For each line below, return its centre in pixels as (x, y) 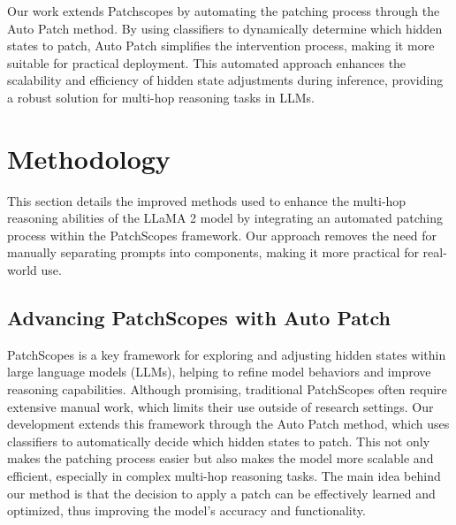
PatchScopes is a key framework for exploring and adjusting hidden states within (227, 354)
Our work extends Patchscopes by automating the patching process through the (224, 11)
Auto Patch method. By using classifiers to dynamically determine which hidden (225, 28)
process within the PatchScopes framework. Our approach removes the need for (222, 235)
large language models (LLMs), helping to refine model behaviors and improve (219, 372)
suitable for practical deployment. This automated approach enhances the (207, 62)
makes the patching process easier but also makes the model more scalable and (220, 458)
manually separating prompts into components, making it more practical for (213, 252)
